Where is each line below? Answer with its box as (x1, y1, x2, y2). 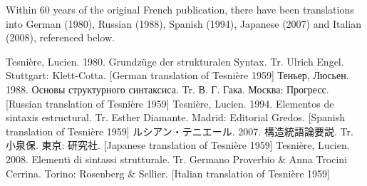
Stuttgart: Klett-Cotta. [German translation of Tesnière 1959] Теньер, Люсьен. (6, 68, 349, 83)
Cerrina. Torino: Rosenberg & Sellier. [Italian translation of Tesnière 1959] (6, 165, 330, 180)
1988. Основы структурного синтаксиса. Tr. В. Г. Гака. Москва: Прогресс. (6, 81, 329, 96)
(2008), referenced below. (6, 30, 115, 45)
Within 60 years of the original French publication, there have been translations (6, 2, 354, 16)
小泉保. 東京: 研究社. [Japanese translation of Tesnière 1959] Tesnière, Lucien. (6, 138, 350, 153)
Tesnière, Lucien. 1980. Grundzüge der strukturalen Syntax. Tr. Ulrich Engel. (6, 53, 344, 68)
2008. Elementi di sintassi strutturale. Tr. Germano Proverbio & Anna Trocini (6, 151, 348, 166)
